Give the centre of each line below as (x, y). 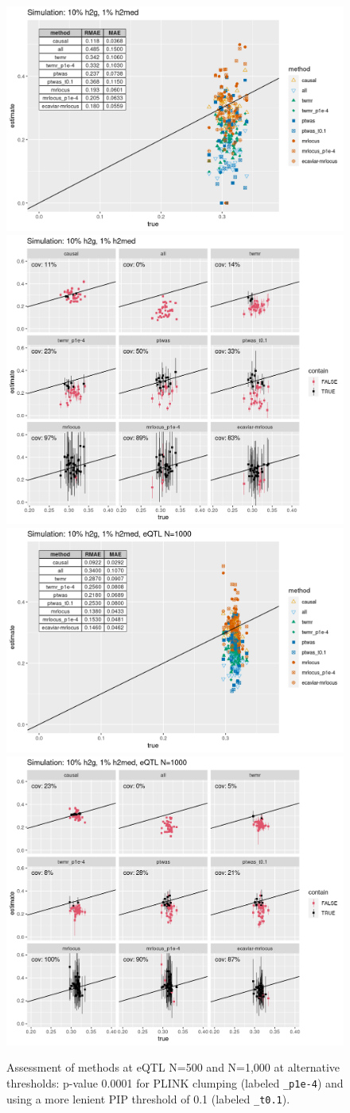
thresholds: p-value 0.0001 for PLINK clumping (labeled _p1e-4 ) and (175, 1083)
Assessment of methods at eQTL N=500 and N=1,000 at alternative (173, 1067)
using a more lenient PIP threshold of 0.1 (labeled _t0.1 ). (148, 1098)
